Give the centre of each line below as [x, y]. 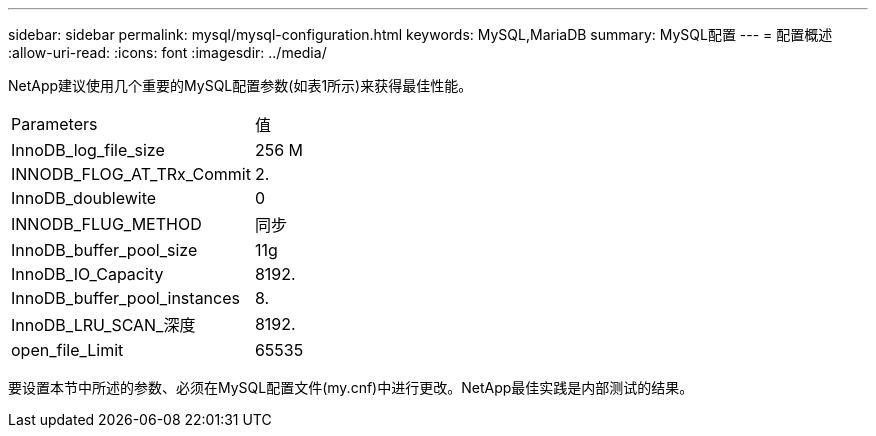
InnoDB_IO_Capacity [87, 274]
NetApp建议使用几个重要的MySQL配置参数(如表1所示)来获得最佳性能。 [240, 85]
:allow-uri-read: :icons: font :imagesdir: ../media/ [167, 52]
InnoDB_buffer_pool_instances [125, 298]
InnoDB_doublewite [84, 198]
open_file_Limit [67, 350]
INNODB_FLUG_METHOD [106, 224]
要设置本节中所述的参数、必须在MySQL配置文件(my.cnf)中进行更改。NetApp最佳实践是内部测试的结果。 [351, 387]
